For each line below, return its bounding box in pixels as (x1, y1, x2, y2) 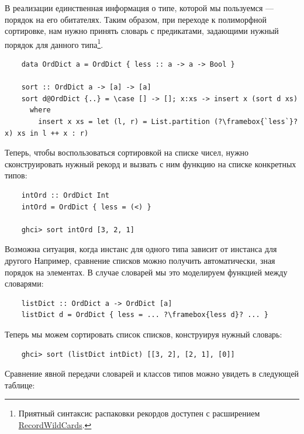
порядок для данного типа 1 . (5, 36, 103, 50)
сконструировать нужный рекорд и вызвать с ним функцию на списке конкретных (5, 157, 296, 170)
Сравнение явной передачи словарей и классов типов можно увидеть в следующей (5, 367, 299, 380)
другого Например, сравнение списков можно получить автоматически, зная (5, 254, 275, 266)
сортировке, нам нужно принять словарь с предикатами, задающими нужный (5, 25, 279, 37)
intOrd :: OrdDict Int (21, 191, 109, 199)
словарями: (5, 277, 44, 290)
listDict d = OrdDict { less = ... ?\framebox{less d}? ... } (21, 311, 269, 319)
